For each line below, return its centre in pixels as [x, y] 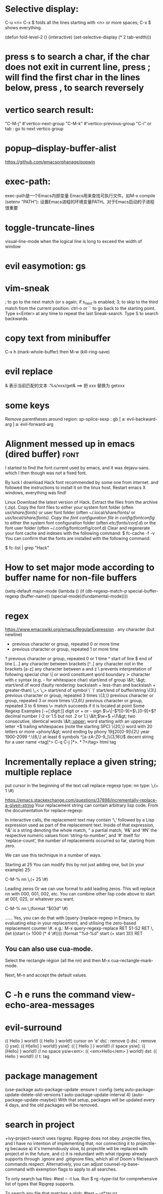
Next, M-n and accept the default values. [46, 975]
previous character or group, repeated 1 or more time [65, 649]
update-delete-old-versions [33, 1095]
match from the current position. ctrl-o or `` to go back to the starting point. [80, 308]
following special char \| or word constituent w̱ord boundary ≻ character [78, 674]
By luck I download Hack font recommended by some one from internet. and [82, 482]
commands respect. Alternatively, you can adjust [54, 1164]
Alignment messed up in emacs [70, 444]
